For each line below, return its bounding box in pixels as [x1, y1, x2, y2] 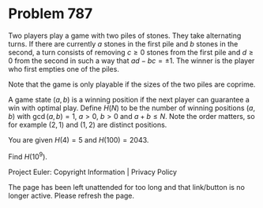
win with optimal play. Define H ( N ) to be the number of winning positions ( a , [8, 103, 255, 113]
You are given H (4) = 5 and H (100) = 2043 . [8, 135, 149, 144]
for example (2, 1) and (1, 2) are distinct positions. [8, 120, 167, 129]
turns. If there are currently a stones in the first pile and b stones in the [8, 39, 239, 48]
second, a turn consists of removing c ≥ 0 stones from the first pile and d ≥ [8, 47, 254, 57]
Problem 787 [8, 5, 93, 23]
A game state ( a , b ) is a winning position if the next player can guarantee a [8, 95, 250, 104]
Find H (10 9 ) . [8, 150, 47, 162]
